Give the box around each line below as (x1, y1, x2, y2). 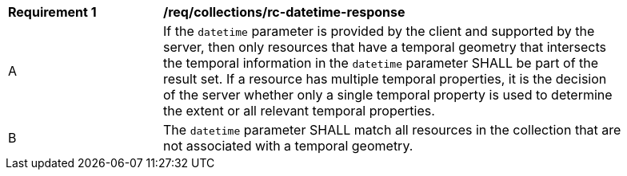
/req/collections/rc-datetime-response (163, 4, 405, 20)
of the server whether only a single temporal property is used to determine (163, 87, 613, 103)
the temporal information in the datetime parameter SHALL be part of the (163, 55, 599, 71)
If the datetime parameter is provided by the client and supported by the (163, 23, 595, 39)
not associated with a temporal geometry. (163, 138, 413, 154)
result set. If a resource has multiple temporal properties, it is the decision (163, 71, 607, 87)
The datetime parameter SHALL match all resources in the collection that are (163, 122, 621, 138)
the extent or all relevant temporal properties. (163, 103, 435, 119)
